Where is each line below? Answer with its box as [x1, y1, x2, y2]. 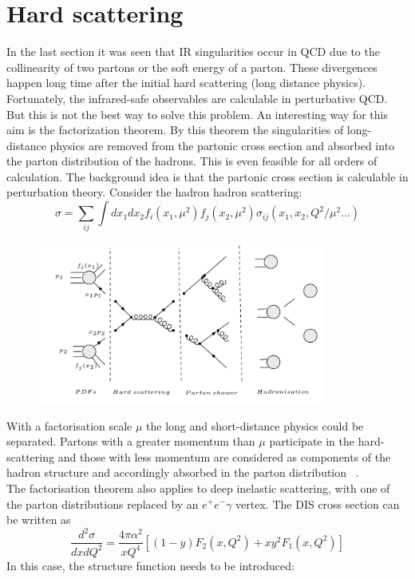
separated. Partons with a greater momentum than [6, 433, 255, 450]
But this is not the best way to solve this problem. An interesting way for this [6, 105, 388, 122]
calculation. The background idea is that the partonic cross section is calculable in [6, 168, 409, 184]
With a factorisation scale [6, 417, 132, 434]
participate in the [269, 433, 355, 450]
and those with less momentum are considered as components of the [57, 448, 391, 465]
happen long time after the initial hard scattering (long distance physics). [6, 74, 366, 91]
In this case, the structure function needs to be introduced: [6, 557, 294, 573]
